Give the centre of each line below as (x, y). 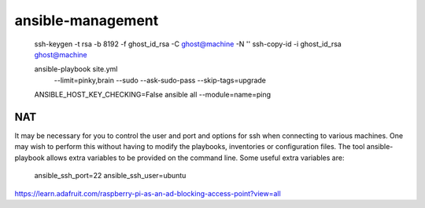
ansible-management (87, 20)
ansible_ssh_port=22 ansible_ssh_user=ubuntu (110, 176)
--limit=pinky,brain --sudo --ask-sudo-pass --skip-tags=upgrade (160, 80)
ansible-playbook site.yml (76, 69)
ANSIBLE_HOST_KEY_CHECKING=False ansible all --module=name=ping (153, 95)
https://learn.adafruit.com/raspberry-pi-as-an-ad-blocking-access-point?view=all (148, 193)
